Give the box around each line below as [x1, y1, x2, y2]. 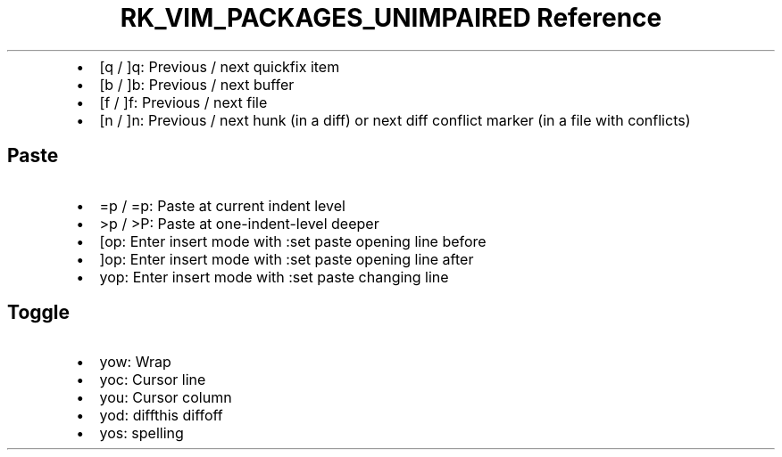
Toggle [7, 301, 70, 324]
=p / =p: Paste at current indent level [99, 196, 345, 215]
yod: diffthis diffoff [99, 406, 223, 425]
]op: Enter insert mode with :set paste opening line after [99, 249, 474, 268]
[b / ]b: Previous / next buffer [99, 75, 295, 94]
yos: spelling [99, 424, 184, 443]
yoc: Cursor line [99, 371, 206, 389]
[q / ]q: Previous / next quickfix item [99, 57, 340, 76]
